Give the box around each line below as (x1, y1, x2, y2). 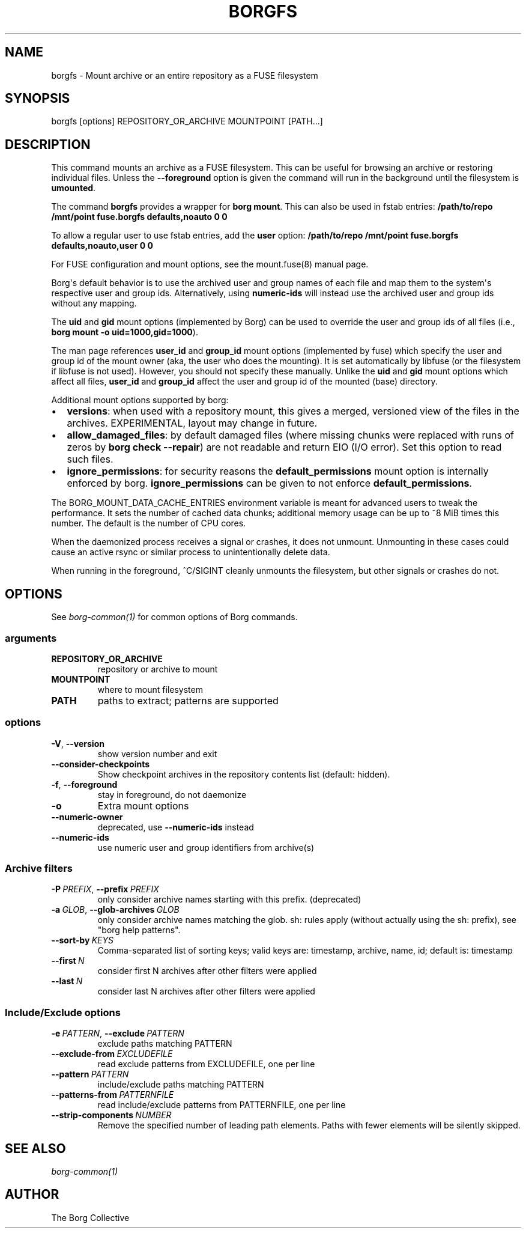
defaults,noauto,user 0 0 (51, 240, 153, 251)
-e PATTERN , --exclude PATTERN (51, 1028, 184, 1039)
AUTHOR (5, 1187, 59, 1202)
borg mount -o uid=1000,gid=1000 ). (51, 327, 198, 338)
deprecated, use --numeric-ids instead (97, 821, 254, 832)
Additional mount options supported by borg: (51, 395, 229, 406)
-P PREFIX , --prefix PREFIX (51, 884, 159, 895)
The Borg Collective (51, 1212, 130, 1223)
